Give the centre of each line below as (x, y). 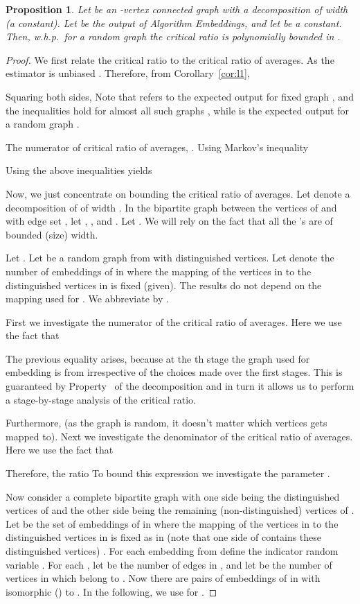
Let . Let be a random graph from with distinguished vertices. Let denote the (170, 258)
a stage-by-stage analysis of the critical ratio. (101, 399)
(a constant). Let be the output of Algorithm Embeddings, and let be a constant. (174, 23)
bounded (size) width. (52, 234)
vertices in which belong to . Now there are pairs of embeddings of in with (163, 578)
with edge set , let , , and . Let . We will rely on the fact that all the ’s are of (169, 221)
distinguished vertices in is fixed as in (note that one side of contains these (164, 537)
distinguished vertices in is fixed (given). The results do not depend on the (164, 285)
